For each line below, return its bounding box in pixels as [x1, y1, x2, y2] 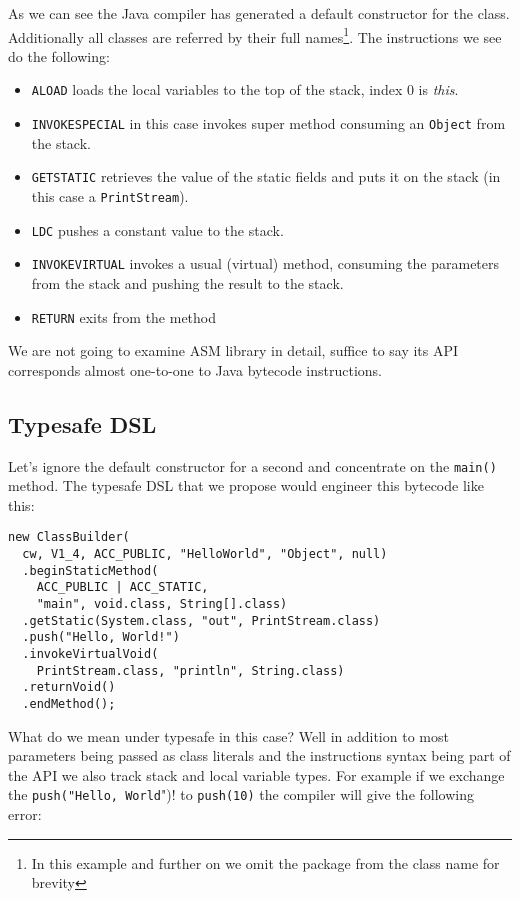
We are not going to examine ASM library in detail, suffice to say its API [8, 340, 459, 361]
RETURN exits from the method [31, 306, 217, 327]
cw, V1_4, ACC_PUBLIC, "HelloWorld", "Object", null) [22, 547, 388, 562]
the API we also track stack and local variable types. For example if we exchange [8, 764, 505, 785]
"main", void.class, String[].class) [36, 597, 288, 612]
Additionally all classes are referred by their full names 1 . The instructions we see [8, 23, 502, 47]
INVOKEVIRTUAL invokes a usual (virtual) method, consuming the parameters [31, 253, 500, 274]
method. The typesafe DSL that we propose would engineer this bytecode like [8, 475, 484, 496]
